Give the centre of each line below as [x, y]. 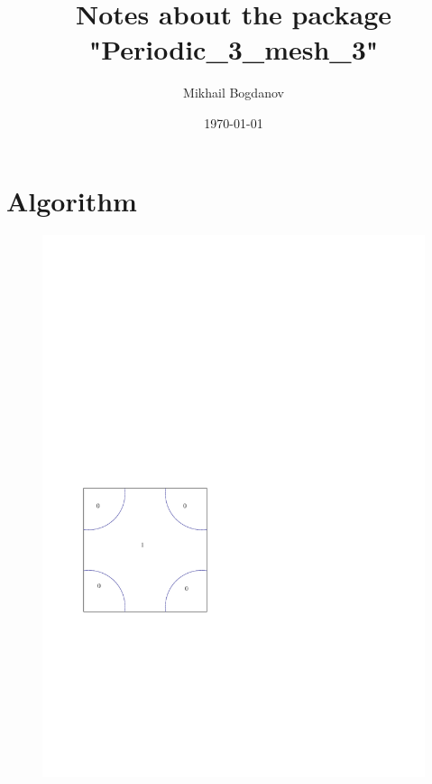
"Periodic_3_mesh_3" [234, 49]
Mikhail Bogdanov [234, 93]
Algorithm [72, 200]
